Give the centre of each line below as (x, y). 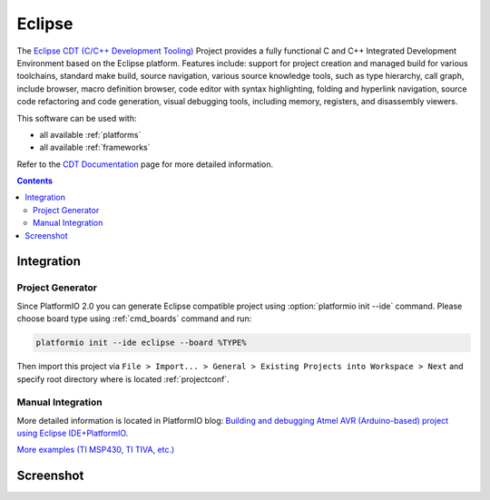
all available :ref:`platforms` (90, 134)
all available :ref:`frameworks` (95, 147)
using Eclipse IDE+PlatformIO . (73, 433)
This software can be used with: (77, 118)
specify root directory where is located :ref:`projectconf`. (123, 379)
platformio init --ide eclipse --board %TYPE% (141, 343)
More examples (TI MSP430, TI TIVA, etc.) (96, 450)
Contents (35, 181)
